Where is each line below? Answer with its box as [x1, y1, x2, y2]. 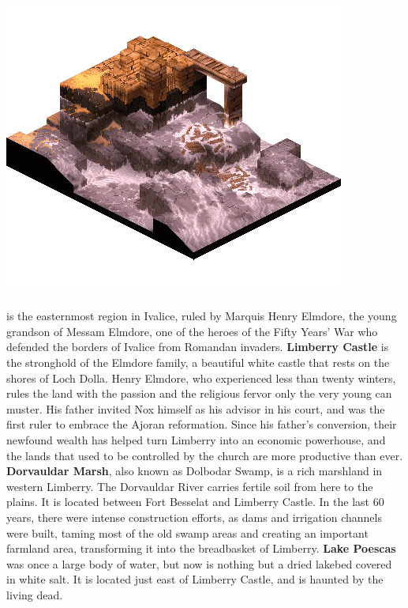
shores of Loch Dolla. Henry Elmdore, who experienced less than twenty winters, [6, 369, 396, 386]
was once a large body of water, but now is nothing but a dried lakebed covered [6, 555, 392, 572]
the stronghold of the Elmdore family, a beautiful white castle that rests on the [6, 353, 390, 370]
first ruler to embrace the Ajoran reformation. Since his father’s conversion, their [6, 416, 397, 432]
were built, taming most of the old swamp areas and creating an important [6, 524, 369, 541]
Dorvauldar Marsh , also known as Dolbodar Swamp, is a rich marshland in [6, 463, 383, 479]
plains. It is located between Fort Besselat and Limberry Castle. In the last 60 [6, 493, 384, 510]
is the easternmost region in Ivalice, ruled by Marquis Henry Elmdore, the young [6, 308, 397, 324]
